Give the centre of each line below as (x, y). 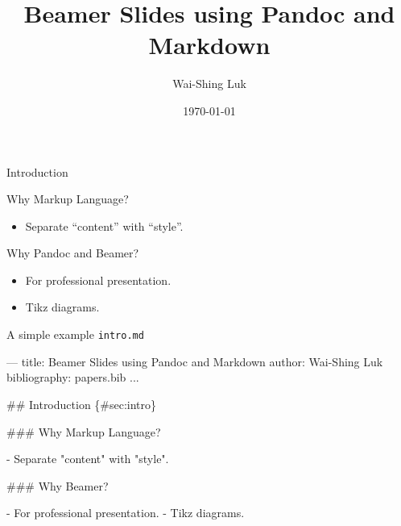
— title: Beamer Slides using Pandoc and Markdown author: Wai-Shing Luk (195, 361)
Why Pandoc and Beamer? (73, 253)
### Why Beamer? (58, 485)
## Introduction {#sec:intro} (82, 404)
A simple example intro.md (75, 334)
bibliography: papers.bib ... (73, 377)
